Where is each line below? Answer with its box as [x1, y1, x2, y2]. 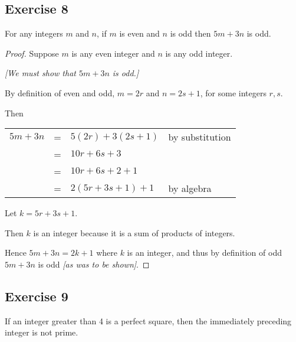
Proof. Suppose [5, 47, 59, 59]
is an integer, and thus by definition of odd [127, 246, 282, 259]
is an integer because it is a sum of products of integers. [33, 226, 235, 239]
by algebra [168, 181, 212, 196]
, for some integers [200, 86, 267, 99]
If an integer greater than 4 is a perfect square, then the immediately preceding [5, 314, 292, 327]
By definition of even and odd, [5, 86, 115, 99]
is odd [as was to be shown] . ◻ [38, 258, 150, 270]
